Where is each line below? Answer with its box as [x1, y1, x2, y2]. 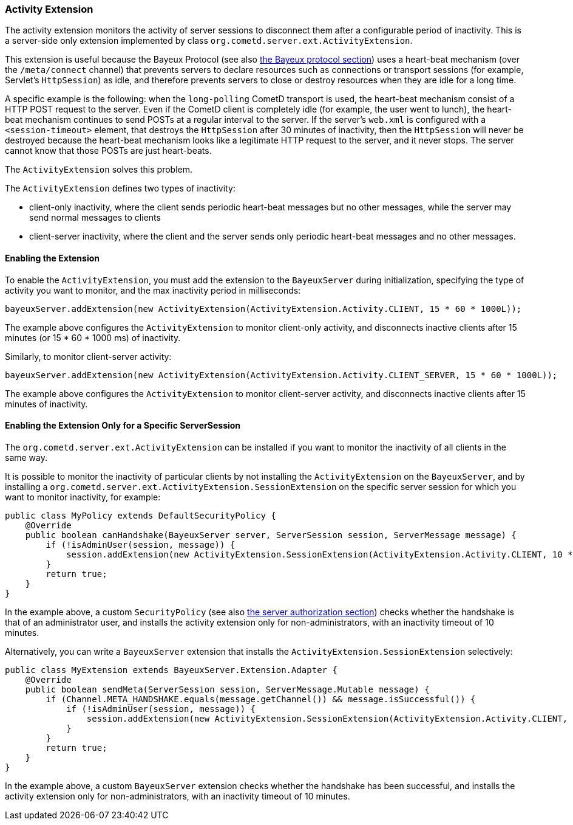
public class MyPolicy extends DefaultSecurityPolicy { [5, 510, 276, 520]
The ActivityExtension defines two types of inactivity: [5, 183, 236, 194]
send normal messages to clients [29, 212, 161, 223]
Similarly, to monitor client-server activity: [5, 351, 172, 362]
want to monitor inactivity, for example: [5, 491, 161, 502]
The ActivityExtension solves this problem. [5, 164, 192, 175]
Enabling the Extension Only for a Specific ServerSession [5, 420, 241, 431]
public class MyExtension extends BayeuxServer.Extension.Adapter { [5, 664, 337, 675]
